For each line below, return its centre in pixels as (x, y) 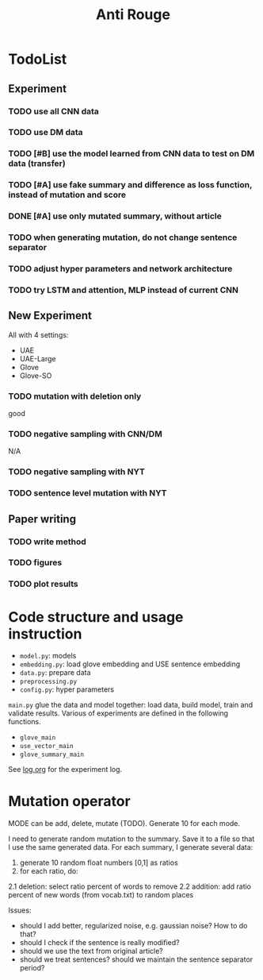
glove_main (38, 738)
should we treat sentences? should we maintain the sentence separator (136, 959)
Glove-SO (36, 376)
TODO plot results (44, 584)
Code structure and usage (96, 617)
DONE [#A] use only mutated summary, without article (115, 216)
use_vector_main (46, 747)
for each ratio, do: (49, 871)
